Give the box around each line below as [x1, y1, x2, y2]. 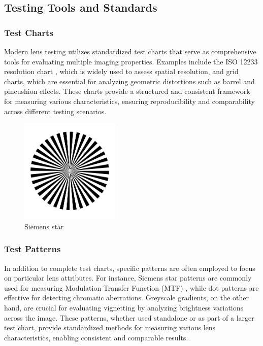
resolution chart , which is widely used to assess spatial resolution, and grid [4, 66, 239, 77]
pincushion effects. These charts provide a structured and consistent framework [4, 86, 250, 96]
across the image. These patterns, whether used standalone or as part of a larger [4, 312, 254, 323]
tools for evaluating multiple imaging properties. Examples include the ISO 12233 [4, 56, 258, 66]
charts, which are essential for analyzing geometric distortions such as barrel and [4, 76, 255, 86]
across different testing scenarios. [4, 106, 107, 116]
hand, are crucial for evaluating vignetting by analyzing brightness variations [4, 302, 244, 313]
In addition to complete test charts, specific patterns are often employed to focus [4, 262, 255, 273]
